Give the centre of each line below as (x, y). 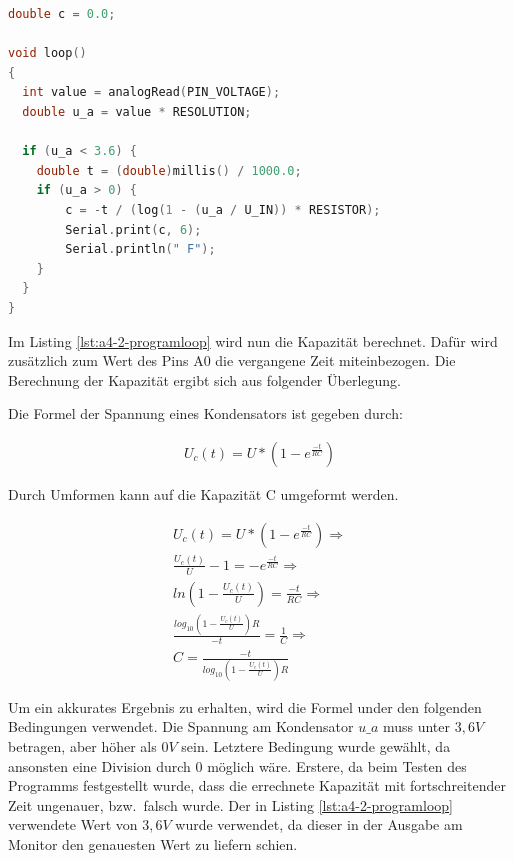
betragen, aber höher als (82, 745)
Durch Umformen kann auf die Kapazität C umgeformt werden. (203, 493)
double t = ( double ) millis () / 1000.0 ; (169, 170)
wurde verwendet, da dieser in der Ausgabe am (319, 824)
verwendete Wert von (73, 824)
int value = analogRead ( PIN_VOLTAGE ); (151, 92)
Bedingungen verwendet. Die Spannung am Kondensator (181, 726)
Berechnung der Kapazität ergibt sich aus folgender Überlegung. (204, 379)
